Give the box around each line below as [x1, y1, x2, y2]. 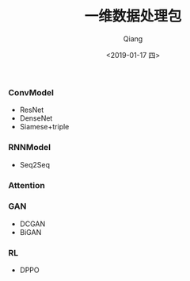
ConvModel [8, 87, 54, 98]
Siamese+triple [19, 122, 70, 132]
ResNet [19, 105, 44, 115]
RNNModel [8, 142, 51, 153]
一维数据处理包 [84, 7, 182, 25]
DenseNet [19, 114, 53, 123]
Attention [8, 179, 45, 191]
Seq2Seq [19, 160, 50, 169]
